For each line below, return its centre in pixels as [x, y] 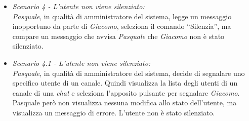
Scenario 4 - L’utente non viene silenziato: [78, 6]
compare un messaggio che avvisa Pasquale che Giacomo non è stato [118, 36]
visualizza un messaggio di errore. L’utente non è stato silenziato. [114, 112]
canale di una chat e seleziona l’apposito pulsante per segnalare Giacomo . [126, 92]
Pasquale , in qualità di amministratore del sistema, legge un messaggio [122, 16]
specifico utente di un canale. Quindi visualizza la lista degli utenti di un [125, 83]
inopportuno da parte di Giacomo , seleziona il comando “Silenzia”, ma [122, 26]
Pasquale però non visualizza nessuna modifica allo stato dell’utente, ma [124, 103]
